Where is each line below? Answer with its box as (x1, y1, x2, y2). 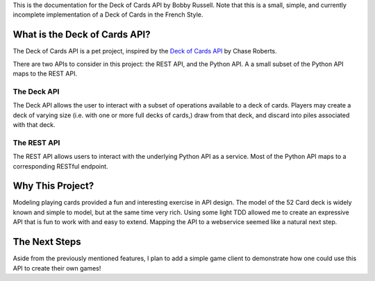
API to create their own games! (12, 264, 101, 272)
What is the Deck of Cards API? (12, 28, 151, 41)
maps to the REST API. (12, 69, 78, 78)
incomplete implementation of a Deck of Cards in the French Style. (12, 10, 203, 19)
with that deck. (12, 121, 56, 128)
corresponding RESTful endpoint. (12, 162, 108, 170)
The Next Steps (12, 236, 81, 248)
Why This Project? (12, 180, 94, 192)
